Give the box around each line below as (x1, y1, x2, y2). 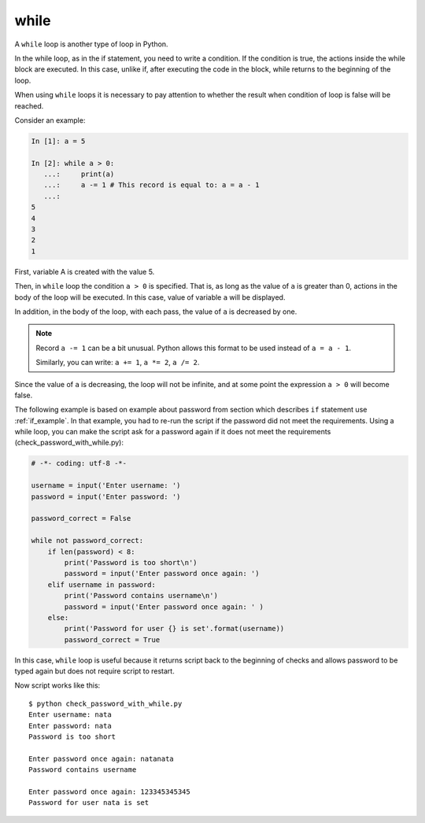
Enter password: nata (28, 721, 112, 730)
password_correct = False (31, 514, 131, 523)
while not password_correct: (31, 536, 144, 545)
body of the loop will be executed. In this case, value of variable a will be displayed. (14, 292, 286, 302)
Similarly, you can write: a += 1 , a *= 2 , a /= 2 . (35, 358, 200, 367)
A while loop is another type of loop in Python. (14, 39, 168, 49)
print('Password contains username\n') (64, 591, 218, 600)
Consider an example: (14, 115, 86, 125)
